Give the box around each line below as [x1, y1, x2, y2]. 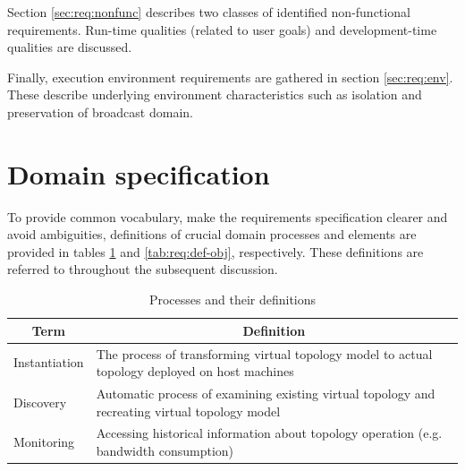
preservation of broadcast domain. [7, 102, 193, 121]
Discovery [13, 392, 67, 411]
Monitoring [13, 432, 75, 451]
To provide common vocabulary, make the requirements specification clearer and [7, 207, 448, 226]
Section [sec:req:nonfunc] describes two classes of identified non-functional [7, 3, 410, 21]
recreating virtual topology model [96, 401, 281, 420]
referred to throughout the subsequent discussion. [7, 260, 278, 278]
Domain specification [7, 155, 270, 192]
